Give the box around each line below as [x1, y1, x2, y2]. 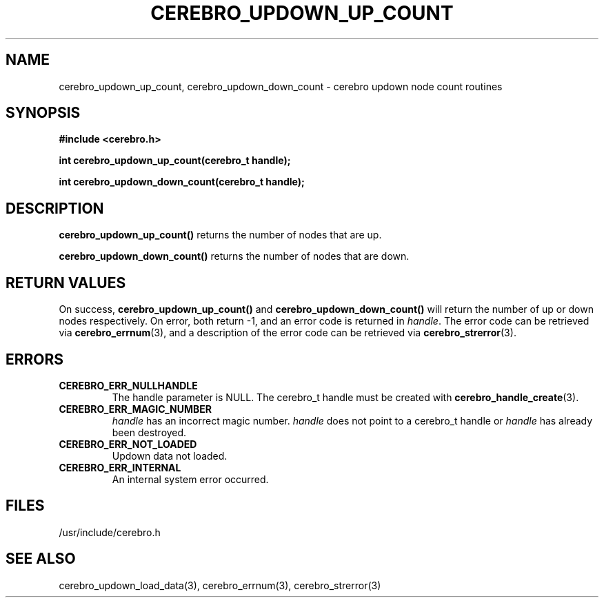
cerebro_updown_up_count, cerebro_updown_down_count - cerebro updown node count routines [59, 80, 503, 92]
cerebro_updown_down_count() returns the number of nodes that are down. [59, 250, 410, 263]
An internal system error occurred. [112, 473, 269, 485]
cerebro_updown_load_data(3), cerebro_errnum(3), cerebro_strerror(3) [59, 579, 381, 591]
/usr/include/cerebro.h [59, 526, 161, 538]
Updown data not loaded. [112, 449, 228, 462]
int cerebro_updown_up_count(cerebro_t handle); [59, 154, 291, 167]
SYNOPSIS [6, 104, 81, 122]
